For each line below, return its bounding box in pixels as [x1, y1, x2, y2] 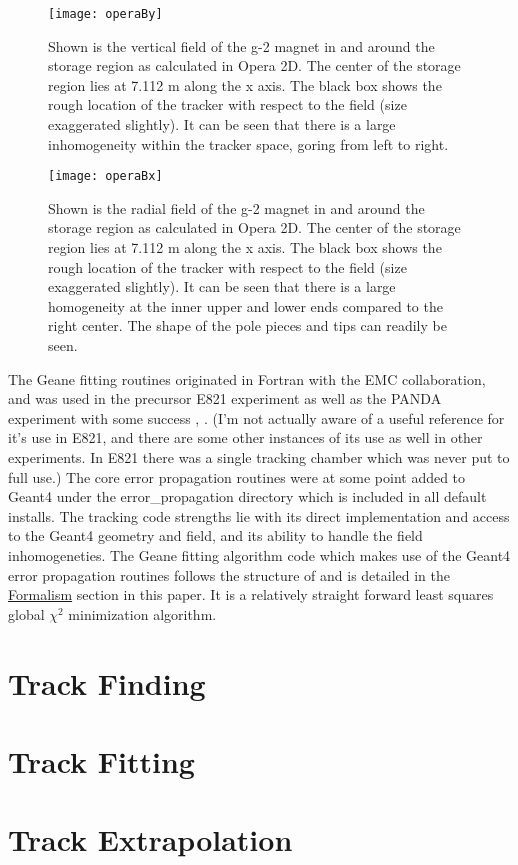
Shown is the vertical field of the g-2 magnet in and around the [48, 35, 435, 56]
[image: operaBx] [48, 169, 163, 184]
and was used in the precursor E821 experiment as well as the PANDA [8, 388, 442, 409]
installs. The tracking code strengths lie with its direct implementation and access [8, 505, 510, 526]
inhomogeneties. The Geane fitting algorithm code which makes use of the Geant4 [8, 544, 511, 565]
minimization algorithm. [68, 603, 217, 624]
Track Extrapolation [8, 819, 293, 860]
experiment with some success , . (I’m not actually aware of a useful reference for [8, 407, 505, 428]
